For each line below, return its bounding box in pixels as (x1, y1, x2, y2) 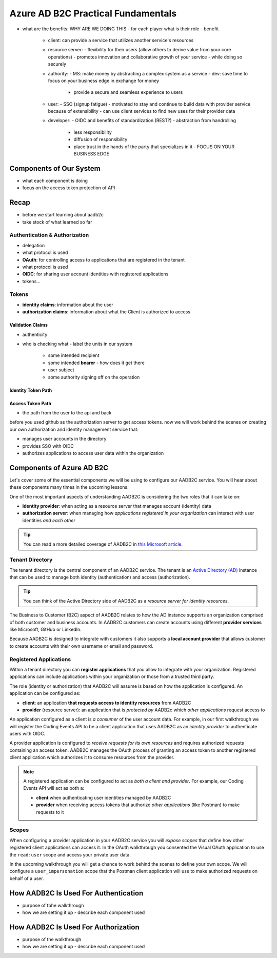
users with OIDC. (9, 731, 46, 737)
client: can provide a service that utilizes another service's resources (48, 37, 194, 43)
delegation (22, 242, 45, 248)
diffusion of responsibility (73, 136, 128, 143)
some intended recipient (48, 352, 100, 358)
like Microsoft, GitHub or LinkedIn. (9, 626, 82, 633)
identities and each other (22, 517, 75, 523)
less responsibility (73, 129, 112, 135)
